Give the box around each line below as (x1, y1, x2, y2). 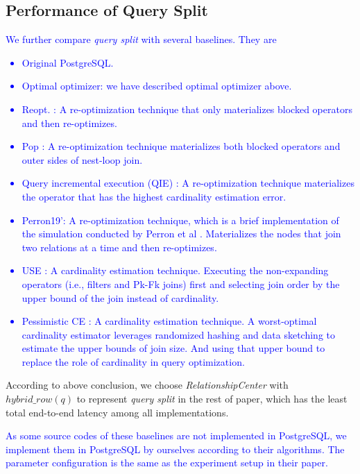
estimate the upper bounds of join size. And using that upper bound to (22, 341, 325, 355)
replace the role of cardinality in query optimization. (22, 354, 245, 369)
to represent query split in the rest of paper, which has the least (76, 391, 348, 406)
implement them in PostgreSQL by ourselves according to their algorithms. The (6, 441, 345, 456)
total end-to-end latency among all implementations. (6, 405, 229, 419)
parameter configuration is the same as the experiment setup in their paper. (6, 455, 328, 470)
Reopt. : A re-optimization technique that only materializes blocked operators (22, 101, 352, 116)
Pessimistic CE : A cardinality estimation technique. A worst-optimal (22, 314, 317, 328)
